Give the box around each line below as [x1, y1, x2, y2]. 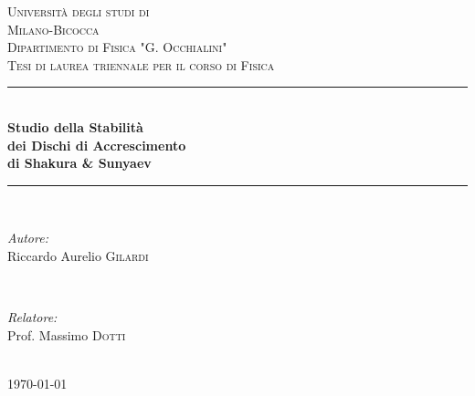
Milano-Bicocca [7, 19, 100, 38]
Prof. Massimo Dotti [7, 325, 126, 344]
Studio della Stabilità [7, 117, 143, 136]
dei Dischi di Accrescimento [7, 135, 186, 154]
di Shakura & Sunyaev [7, 153, 152, 172]
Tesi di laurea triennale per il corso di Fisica [7, 55, 275, 74]
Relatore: [7, 307, 58, 327]
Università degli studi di [7, 2, 150, 20]
